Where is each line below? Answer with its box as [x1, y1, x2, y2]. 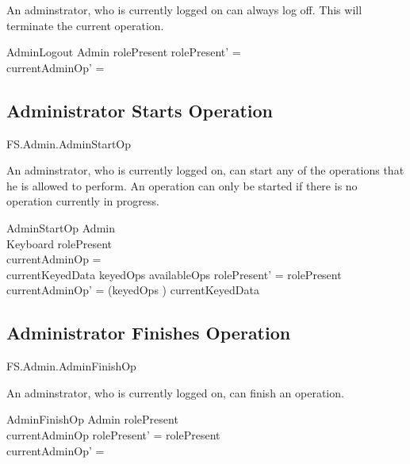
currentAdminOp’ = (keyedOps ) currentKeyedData [6, 282, 259, 298]
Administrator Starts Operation [6, 98, 274, 122]
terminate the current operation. [6, 17, 164, 33]
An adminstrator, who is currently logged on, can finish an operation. [6, 384, 344, 401]
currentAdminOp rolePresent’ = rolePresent [6, 426, 220, 443]
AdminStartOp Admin [6, 219, 115, 236]
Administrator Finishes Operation [6, 320, 291, 345]
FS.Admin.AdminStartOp [6, 135, 132, 151]
